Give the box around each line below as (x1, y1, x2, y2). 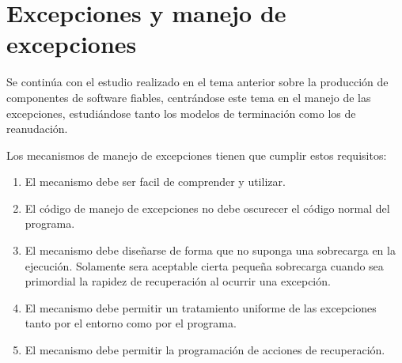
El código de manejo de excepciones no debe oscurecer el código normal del (25, 199, 390, 216)
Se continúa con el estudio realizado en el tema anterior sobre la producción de (6, 74, 389, 90)
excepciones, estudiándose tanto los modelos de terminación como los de (6, 104, 356, 121)
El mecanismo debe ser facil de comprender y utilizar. (25, 173, 286, 190)
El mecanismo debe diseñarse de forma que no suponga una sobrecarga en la (25, 242, 396, 259)
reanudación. (6, 120, 68, 137)
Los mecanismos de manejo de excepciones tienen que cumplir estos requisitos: (6, 146, 387, 163)
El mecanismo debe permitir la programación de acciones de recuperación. (25, 342, 385, 358)
